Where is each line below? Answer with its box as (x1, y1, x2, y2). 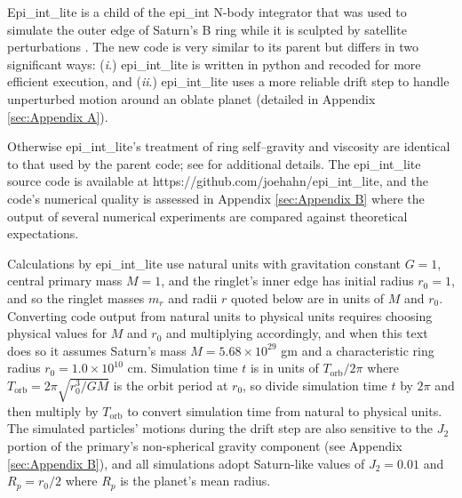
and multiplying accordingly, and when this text (166, 324, 428, 342)
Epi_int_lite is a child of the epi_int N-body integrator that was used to (7, 3, 407, 20)
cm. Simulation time (127, 358, 238, 377)
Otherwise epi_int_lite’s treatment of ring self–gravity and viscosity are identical (7, 137, 450, 156)
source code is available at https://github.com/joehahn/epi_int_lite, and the (7, 172, 428, 190)
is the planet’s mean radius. (120, 471, 271, 490)
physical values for (7, 324, 108, 342)
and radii (168, 288, 218, 307)
